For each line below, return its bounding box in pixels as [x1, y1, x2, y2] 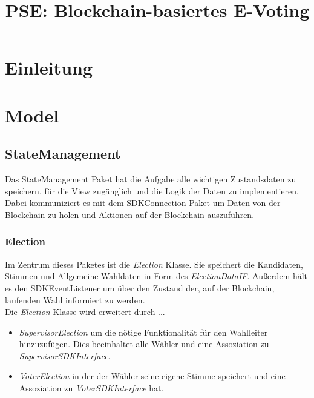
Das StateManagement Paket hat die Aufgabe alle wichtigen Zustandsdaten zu [5, 173, 296, 185]
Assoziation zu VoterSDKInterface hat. [19, 382, 164, 394]
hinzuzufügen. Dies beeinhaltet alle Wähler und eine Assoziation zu [19, 337, 269, 350]
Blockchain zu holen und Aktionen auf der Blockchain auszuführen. [5, 208, 255, 221]
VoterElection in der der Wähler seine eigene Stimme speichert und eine [19, 370, 286, 382]
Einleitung [5, 55, 93, 80]
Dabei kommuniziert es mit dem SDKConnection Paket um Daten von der [5, 196, 281, 209]
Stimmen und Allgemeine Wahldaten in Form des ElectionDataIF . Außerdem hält [5, 270, 308, 282]
